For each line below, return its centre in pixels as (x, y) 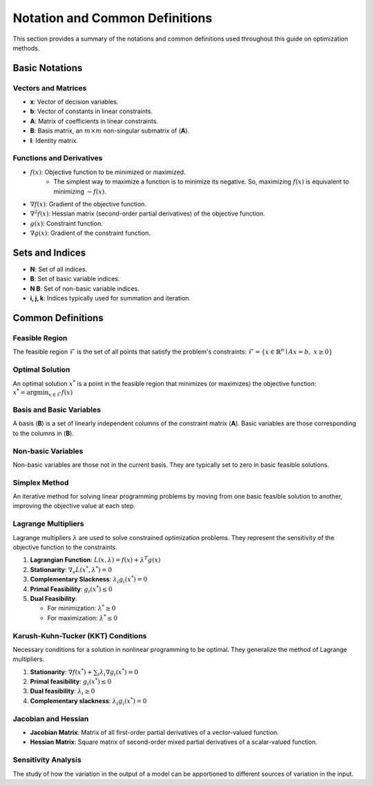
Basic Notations (48, 68)
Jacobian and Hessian (51, 718)
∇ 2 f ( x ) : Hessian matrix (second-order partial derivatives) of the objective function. (147, 213)
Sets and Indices (49, 252)
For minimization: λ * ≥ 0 (82, 608)
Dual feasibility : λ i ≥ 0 (63, 692)
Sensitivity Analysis (47, 760)
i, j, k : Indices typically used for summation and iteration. (111, 298)
